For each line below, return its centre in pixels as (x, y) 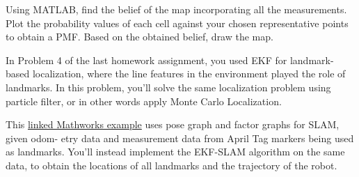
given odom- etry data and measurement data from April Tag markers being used (180, 138)
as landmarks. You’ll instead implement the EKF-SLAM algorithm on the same (175, 152)
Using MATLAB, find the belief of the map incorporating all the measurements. (176, 9)
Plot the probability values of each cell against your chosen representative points (177, 23)
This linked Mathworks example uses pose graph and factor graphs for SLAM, (173, 124)
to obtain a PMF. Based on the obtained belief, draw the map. (139, 37)
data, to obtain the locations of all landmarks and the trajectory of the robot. (171, 165)
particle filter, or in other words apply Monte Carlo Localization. (144, 101)
